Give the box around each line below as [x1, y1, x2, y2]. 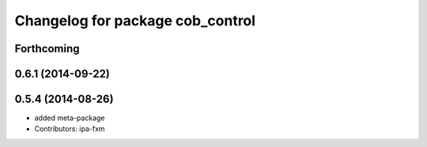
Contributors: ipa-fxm [34, 124, 106, 134]
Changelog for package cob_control [14, 12, 256, 29]
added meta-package [34, 113, 105, 122]
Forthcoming [14, 42, 80, 55]
